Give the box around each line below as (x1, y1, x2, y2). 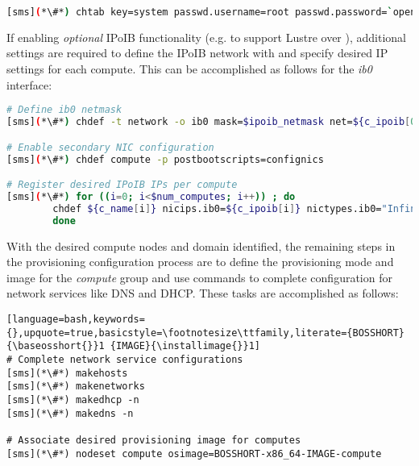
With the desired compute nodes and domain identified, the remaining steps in (6, 237, 396, 254)
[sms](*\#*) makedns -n (6, 407, 134, 419)
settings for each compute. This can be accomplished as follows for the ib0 (6, 60, 372, 77)
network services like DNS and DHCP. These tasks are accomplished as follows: (6, 285, 399, 302)
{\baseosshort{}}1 (6, 340, 105, 352)
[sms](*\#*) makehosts (6, 367, 128, 379)
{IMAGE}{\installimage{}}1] (110, 340, 260, 352)
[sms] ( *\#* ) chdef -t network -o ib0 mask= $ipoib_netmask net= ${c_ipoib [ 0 (6, 116, 417, 128)
